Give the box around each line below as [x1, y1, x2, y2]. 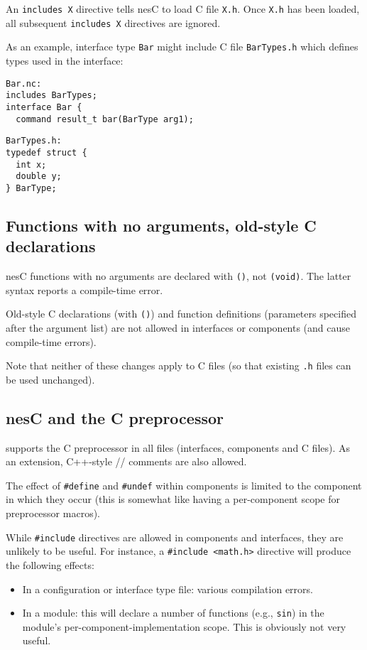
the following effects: [6, 557, 94, 572]
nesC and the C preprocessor [6, 406, 224, 428]
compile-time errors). [6, 334, 97, 349]
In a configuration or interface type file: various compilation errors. [22, 581, 313, 596]
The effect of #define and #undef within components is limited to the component [6, 477, 362, 492]
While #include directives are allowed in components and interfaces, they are [6, 529, 344, 544]
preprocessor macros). [6, 506, 100, 521]
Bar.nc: [6, 78, 42, 89]
